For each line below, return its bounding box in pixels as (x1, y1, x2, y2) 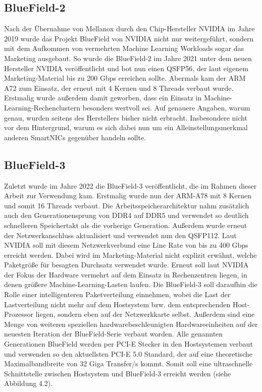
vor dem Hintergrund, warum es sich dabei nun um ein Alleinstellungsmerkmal (4, 122, 248, 133)
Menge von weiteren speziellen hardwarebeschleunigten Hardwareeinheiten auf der (4, 318, 258, 329)
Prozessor (4, 309, 33, 319)
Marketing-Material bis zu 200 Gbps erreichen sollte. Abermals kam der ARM (4, 73, 246, 83)
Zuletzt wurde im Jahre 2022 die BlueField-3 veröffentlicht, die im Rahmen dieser (4, 180, 257, 191)
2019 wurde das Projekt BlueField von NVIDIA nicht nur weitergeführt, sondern (4, 33, 254, 43)
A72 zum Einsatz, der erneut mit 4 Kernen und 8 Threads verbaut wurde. (4, 82, 234, 93)
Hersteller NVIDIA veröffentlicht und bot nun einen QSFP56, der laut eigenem (4, 63, 248, 73)
